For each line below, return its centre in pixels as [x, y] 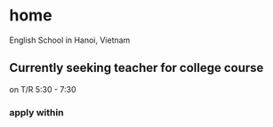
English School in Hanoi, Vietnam [70, 40]
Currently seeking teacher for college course [136, 68]
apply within [36, 112]
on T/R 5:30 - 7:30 [43, 89]
